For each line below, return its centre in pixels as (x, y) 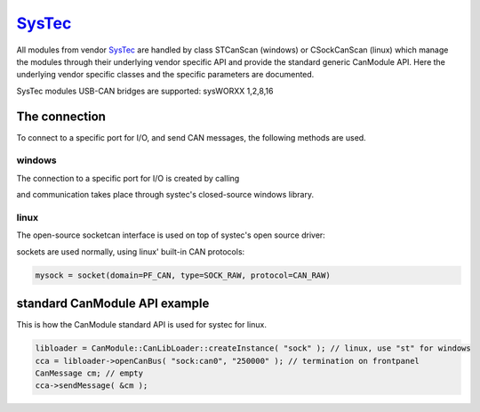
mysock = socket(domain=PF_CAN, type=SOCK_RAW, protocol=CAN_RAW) (183, 275)
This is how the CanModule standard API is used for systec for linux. (141, 325)
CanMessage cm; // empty (89, 373)
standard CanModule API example (113, 304)
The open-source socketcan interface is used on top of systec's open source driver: (171, 235)
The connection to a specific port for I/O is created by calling (128, 178)
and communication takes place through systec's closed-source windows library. (165, 195)
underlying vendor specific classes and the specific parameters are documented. (165, 75)
